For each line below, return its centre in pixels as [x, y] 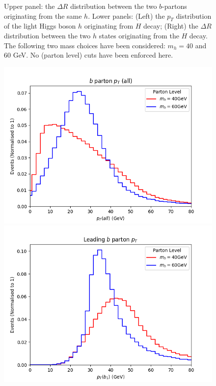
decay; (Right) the [171, 26]
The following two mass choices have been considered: [85, 45]
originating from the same [43, 16]
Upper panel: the [29, 6]
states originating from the [139, 35]
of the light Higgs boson [40, 26]
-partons [175, 6]
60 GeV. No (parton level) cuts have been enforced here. [89, 55]
